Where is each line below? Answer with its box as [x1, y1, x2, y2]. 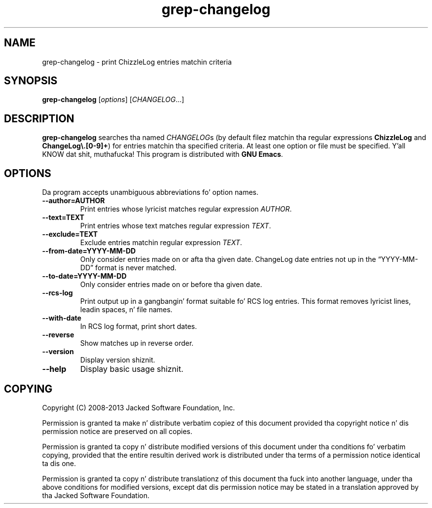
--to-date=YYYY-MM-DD [42, 272, 127, 281]
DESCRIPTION [4, 112, 74, 125]
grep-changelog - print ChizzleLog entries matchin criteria [42, 57, 232, 66]
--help [42, 364, 67, 374]
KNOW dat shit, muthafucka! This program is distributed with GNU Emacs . [42, 150, 283, 159]
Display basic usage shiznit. [80, 364, 183, 374]
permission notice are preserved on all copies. [42, 427, 192, 435]
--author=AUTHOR [42, 196, 105, 205]
